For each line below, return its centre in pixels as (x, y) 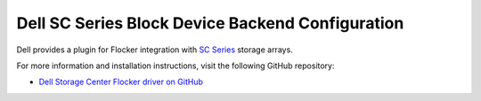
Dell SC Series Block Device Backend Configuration (210, 23)
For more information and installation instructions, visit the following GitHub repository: (175, 66)
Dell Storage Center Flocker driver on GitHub (121, 82)
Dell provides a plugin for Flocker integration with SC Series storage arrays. (155, 50)
